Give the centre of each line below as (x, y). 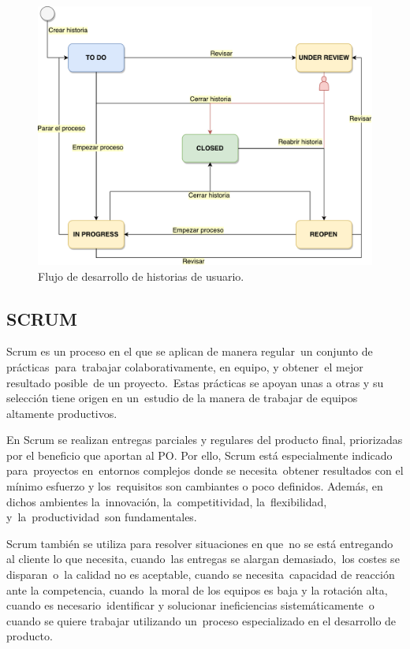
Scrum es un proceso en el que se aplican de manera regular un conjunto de (190, 351)
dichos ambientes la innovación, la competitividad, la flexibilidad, (167, 501)
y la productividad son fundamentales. (102, 517)
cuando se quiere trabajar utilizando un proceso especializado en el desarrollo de (201, 620)
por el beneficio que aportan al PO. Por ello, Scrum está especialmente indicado (199, 455)
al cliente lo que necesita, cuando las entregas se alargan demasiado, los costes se (203, 559)
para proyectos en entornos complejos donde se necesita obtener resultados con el (205, 470)
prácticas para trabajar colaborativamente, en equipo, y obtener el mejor (185, 366)
